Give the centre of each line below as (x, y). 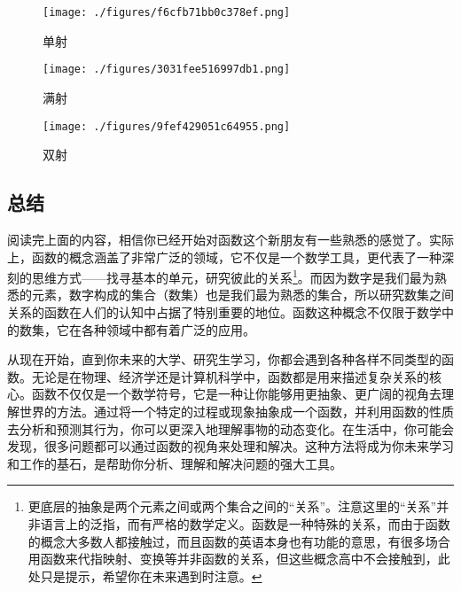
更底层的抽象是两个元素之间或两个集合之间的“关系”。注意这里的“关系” (232, 506)
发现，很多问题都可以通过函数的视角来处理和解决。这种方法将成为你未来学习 (230, 446)
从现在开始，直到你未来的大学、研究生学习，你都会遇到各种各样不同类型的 (224, 359)
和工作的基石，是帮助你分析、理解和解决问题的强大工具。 (175, 463)
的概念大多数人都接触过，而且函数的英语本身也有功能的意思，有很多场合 (239, 541)
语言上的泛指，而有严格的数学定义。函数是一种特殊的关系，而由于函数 (245, 523)
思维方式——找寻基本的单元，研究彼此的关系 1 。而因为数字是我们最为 (233, 276)
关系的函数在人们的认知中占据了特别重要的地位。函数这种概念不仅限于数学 (224, 311)
